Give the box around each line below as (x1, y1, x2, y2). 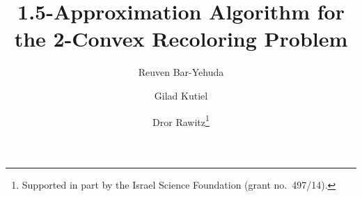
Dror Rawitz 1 (152, 112, 210, 129)
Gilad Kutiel (154, 88, 208, 102)
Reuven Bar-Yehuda (138, 65, 224, 79)
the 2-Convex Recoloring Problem (14, 24, 348, 53)
